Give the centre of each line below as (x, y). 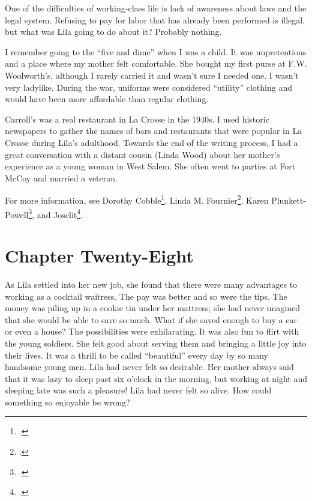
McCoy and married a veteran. (61, 178)
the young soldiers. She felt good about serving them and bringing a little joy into (156, 343)
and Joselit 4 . (60, 213)
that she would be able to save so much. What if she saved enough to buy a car (151, 319)
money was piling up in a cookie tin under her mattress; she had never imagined (153, 308)
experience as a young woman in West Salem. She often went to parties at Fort (150, 166)
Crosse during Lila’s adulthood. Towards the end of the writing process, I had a (151, 142)
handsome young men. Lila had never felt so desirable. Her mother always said (149, 367)
